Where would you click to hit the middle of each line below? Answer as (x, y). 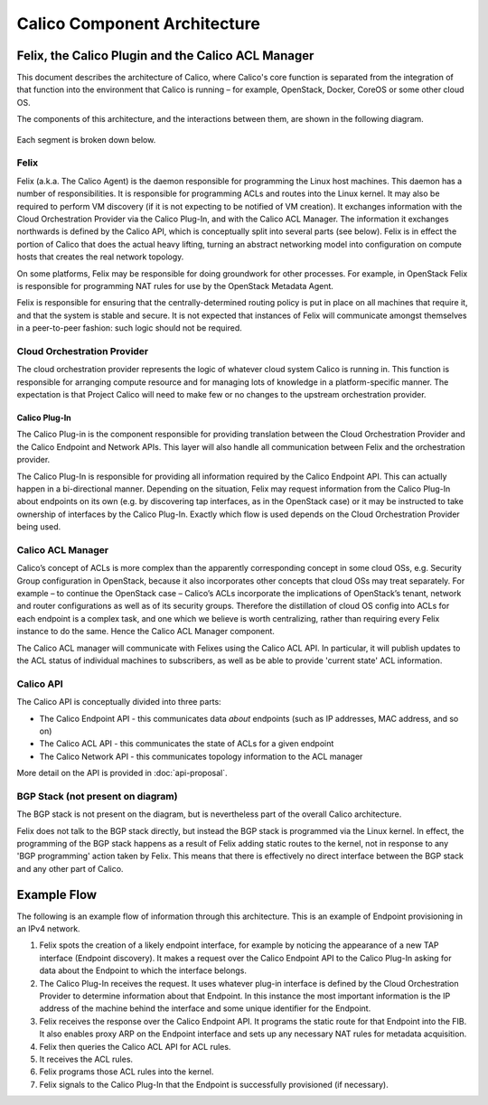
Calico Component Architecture (139, 23)
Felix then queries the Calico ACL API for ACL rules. (135, 1046)
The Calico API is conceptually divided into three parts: (119, 702)
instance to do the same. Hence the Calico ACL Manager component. (146, 632)
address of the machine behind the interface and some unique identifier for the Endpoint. (205, 1008)
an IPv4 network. (48, 929)
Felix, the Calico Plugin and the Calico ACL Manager (165, 56)
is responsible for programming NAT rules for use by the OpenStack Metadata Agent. (175, 286)
